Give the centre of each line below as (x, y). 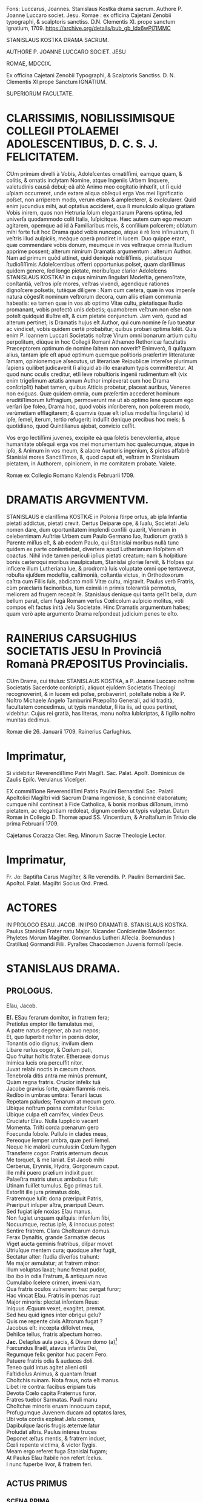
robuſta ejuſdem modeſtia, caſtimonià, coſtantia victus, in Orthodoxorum (95, 575)
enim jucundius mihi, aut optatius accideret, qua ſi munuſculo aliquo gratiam (101, 206)
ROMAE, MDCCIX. (29, 64)
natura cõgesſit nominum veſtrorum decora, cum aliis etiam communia (94, 296)
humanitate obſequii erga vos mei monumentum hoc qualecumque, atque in (101, 444)
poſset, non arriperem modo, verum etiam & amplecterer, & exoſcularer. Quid (101, 200)
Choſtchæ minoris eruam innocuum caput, (59, 1406)
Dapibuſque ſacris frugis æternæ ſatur (53, 1425)
